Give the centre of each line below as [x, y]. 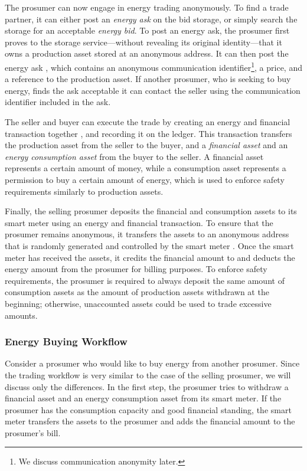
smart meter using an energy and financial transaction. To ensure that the [139, 222]
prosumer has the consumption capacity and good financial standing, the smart [148, 409]
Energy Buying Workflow [66, 341]
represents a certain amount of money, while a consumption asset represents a [146, 168]
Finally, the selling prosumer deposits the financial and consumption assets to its [151, 211]
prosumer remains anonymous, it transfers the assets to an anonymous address [147, 234]
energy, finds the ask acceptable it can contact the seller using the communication [153, 90]
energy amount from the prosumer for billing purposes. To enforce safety [136, 269]
